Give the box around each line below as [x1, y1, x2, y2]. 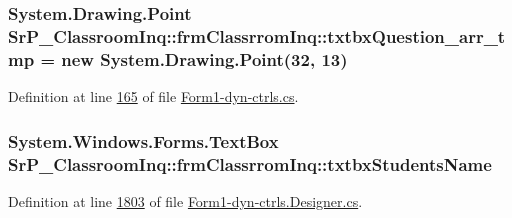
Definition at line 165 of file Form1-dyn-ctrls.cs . [8, 86, 299, 107]
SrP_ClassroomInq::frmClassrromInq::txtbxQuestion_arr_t [8, 23, 506, 48]
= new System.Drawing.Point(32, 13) [40, 46, 348, 71]
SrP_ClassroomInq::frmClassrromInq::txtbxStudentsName [8, 151, 492, 176]
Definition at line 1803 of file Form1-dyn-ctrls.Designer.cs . [8, 190, 363, 211]
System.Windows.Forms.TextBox [8, 128, 279, 153]
